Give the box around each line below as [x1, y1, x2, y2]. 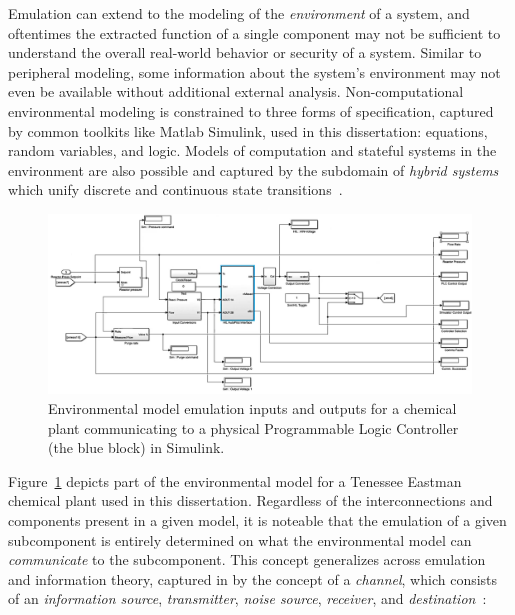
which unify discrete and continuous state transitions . [8, 179, 343, 200]
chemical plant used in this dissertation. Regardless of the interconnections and [8, 490, 493, 511]
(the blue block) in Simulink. [48, 437, 225, 458]
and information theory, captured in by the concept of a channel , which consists [8, 568, 498, 589]
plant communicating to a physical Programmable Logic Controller [48, 417, 459, 438]
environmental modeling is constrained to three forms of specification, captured [8, 100, 494, 121]
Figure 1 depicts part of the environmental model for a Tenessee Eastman [8, 470, 462, 491]
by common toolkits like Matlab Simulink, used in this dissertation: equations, [8, 120, 488, 141]
